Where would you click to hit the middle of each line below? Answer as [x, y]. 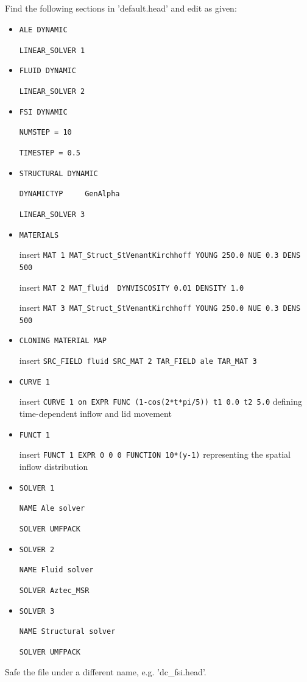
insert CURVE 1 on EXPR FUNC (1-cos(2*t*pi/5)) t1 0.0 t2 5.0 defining [161, 401]
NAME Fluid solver [56, 570]
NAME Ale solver [52, 509]
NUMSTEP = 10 [45, 133]
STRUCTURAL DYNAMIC [58, 173]
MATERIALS [39, 235]
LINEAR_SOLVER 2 [52, 91]
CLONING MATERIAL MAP [63, 341]
